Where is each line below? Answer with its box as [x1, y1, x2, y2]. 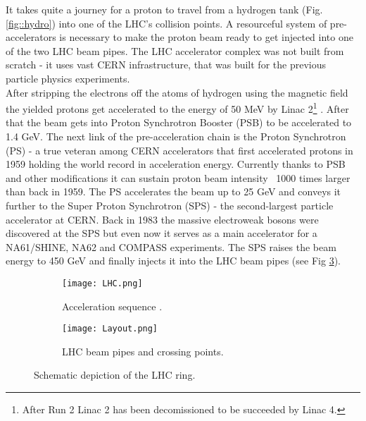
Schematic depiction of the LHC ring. [34, 367, 196, 382]
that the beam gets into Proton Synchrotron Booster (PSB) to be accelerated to [6, 115, 352, 130]
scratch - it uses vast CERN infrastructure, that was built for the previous [6, 57, 326, 72]
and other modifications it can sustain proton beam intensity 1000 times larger [6, 170, 351, 185]
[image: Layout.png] [62, 324, 158, 334]
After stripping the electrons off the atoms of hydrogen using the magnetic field [6, 85, 348, 99]
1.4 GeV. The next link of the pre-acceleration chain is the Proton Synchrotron [6, 129, 346, 143]
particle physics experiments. [6, 71, 130, 85]
